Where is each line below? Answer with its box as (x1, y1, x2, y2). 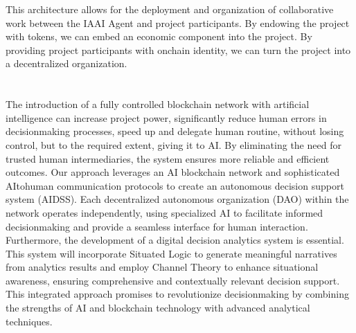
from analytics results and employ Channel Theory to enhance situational (6, 260, 319, 274)
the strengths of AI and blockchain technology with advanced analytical (6, 300, 310, 315)
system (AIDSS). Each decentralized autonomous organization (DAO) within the (6, 192, 349, 206)
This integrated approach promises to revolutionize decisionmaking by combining (6, 287, 349, 301)
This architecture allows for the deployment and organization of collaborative (6, 2, 334, 16)
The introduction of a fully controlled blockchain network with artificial (6, 97, 310, 111)
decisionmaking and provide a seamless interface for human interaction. (6, 219, 308, 233)
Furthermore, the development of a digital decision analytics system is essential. (6, 233, 344, 247)
